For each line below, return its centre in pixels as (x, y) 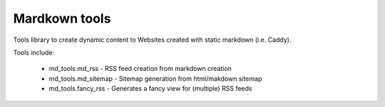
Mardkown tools (62, 18)
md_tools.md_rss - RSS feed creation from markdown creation (140, 69)
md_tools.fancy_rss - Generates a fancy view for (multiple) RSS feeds (150, 89)
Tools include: (34, 52)
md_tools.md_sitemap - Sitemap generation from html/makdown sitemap (155, 79)
